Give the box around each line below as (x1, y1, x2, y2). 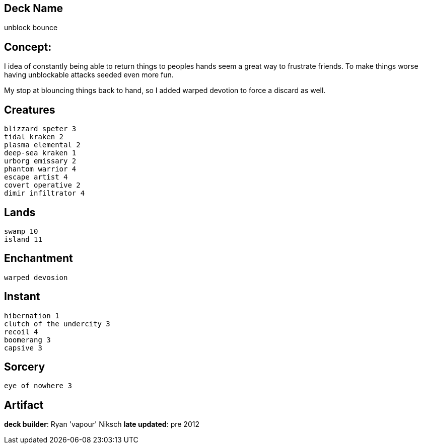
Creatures (4, 103, 55, 116)
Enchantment (4, 252, 73, 265)
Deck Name (4, 2, 63, 15)
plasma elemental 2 (4, 141, 81, 149)
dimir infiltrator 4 (4, 189, 85, 198)
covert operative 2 (4, 181, 81, 190)
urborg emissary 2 (4, 157, 77, 165)
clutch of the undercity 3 (4, 319, 110, 328)
